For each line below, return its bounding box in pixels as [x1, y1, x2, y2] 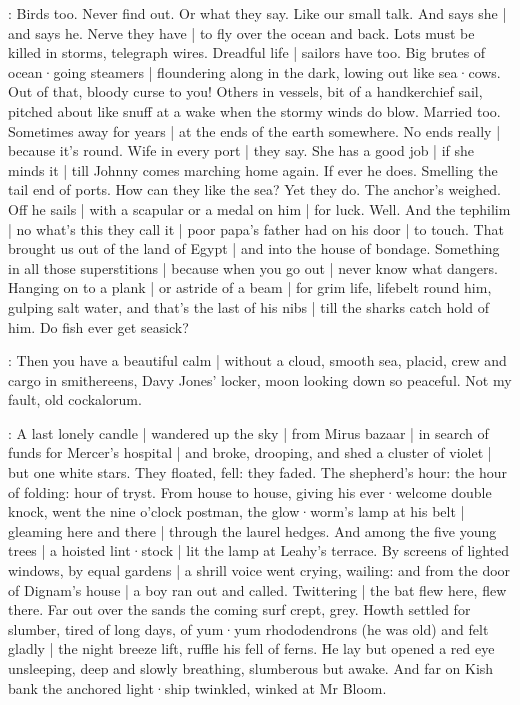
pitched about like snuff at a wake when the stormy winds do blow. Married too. [8, 100, 501, 121]
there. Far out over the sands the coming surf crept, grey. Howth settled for [8, 599, 471, 620]
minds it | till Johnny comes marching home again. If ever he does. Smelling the [8, 159, 498, 180]
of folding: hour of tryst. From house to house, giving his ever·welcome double [8, 481, 492, 502]
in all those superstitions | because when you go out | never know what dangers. [8, 257, 498, 278]
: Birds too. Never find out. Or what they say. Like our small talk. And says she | [8, 3, 507, 23]
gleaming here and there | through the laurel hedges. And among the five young [8, 520, 497, 541]
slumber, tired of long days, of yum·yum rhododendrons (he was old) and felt [8, 618, 489, 639]
